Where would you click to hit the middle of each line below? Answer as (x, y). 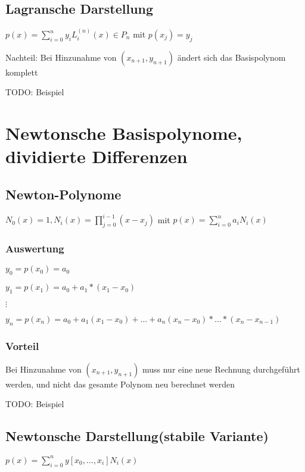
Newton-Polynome (63, 194)
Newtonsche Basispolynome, (124, 133)
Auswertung (35, 248)
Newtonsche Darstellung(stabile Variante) (137, 436)
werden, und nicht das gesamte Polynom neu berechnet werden (120, 384)
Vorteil (22, 346)
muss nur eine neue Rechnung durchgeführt (221, 369)
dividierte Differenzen (97, 156)
